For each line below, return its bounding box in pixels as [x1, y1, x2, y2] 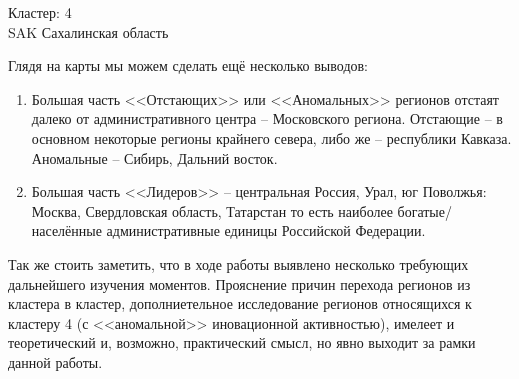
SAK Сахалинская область [8, 21, 169, 42]
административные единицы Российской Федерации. [106, 220, 426, 241]
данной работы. [8, 351, 103, 372]
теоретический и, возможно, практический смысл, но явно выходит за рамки [8, 332, 476, 353]
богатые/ [397, 200, 452, 221]
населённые [31, 220, 102, 241]
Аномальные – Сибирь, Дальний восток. [31, 147, 278, 168]
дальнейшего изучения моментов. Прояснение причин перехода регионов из [8, 273, 471, 294]
